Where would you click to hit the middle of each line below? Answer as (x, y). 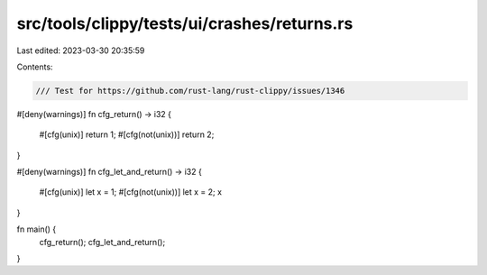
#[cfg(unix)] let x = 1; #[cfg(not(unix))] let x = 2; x (131, 192)
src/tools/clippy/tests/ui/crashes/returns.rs (185, 23)
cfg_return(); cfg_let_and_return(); (102, 242)
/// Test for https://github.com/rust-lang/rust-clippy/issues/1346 (190, 91)
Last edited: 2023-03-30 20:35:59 (81, 50)
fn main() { (37, 229)
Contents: (35, 67)
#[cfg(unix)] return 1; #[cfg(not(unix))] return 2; (127, 134)
